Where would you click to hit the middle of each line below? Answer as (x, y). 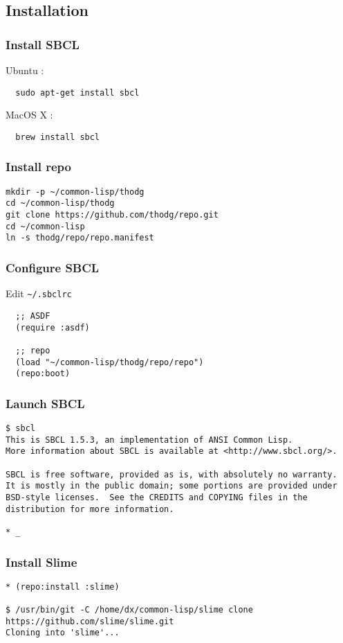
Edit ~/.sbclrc (39, 293)
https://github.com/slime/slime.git (90, 621)
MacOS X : (29, 115)
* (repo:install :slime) (63, 587)
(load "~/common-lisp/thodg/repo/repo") (110, 362)
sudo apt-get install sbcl (77, 93)
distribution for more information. (90, 509)
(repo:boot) (43, 374)
